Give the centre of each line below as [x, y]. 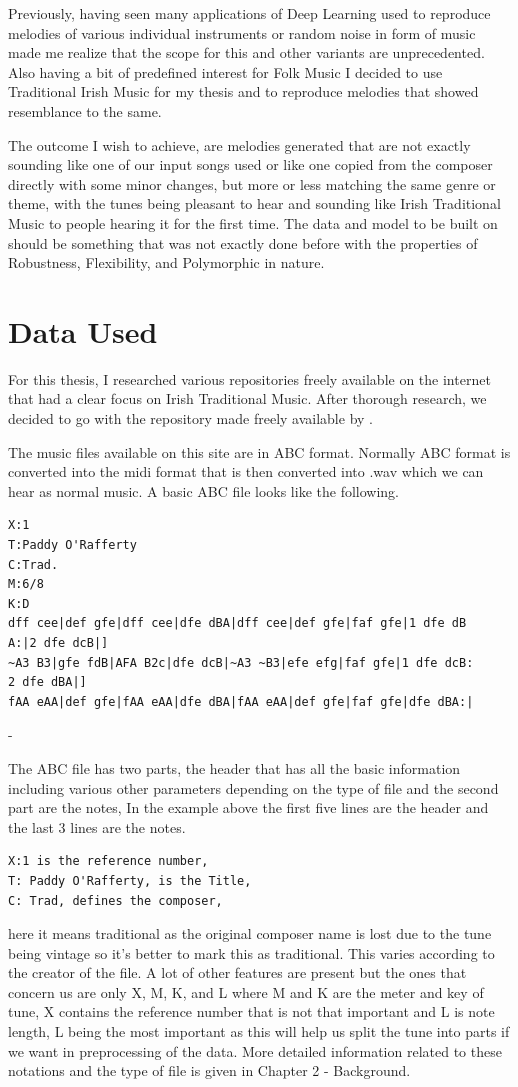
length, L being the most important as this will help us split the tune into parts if [259, 1031]
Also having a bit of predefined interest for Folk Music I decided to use [225, 71]
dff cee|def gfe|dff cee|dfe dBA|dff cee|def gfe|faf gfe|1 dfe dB [237, 623]
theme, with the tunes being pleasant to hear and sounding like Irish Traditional [254, 203]
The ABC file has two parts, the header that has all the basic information [234, 767]
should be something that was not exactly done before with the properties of [243, 242]
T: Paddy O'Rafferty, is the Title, [130, 880]
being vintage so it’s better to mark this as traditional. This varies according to [251, 952]
